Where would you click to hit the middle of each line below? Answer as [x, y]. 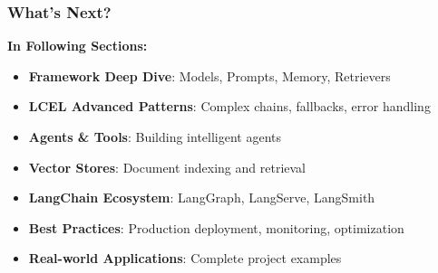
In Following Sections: [78, 46]
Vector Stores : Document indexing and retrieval [167, 167]
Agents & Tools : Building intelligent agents [155, 136]
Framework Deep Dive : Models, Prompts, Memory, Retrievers [209, 75]
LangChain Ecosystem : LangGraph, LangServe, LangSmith [202, 198]
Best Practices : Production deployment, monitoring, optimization [216, 227]
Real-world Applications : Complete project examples [185, 258]
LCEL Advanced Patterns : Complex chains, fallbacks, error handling [229, 106]
